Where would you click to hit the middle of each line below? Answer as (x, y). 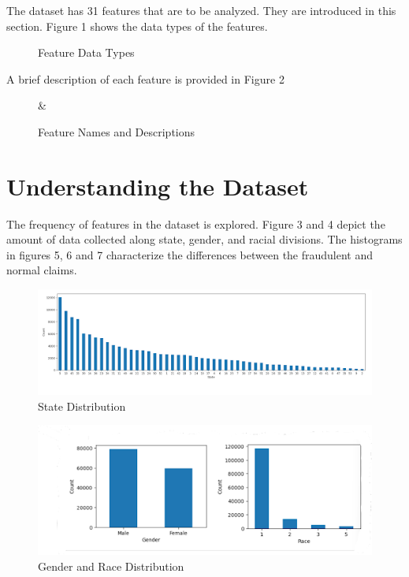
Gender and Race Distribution (111, 566)
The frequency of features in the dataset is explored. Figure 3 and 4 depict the (196, 223)
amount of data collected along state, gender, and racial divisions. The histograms (204, 239)
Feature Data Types (86, 52)
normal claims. (42, 270)
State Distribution (82, 406)
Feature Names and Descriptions (117, 131)
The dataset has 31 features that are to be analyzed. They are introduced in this (201, 10)
